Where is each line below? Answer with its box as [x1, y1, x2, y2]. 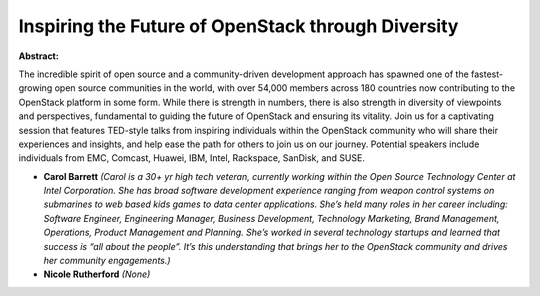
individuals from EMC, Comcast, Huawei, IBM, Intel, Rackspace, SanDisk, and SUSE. [18, 152, 365, 164]
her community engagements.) [43, 255, 171, 267]
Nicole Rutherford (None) [43, 268, 151, 280]
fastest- [470, 68, 504, 80]
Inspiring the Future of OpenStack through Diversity [18, 15, 459, 37]
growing [18, 82, 53, 94]
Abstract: [18, 50, 59, 62]
